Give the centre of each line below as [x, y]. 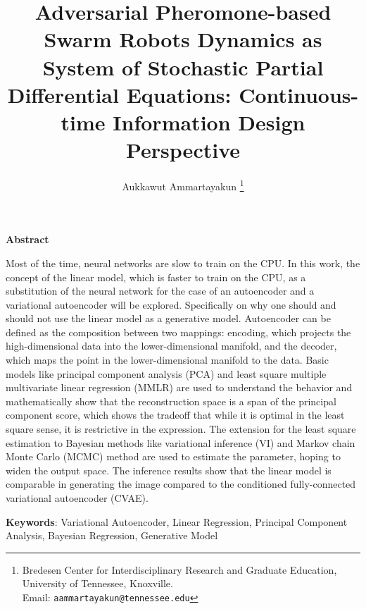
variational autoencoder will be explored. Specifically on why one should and [171, 304]
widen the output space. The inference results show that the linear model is [169, 470]
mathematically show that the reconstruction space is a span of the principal [171, 401]
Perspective [183, 150]
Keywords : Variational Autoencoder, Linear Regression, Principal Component [177, 521]
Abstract [27, 239]
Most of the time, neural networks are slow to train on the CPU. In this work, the [183, 263]
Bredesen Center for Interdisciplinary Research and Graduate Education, [179, 569]
